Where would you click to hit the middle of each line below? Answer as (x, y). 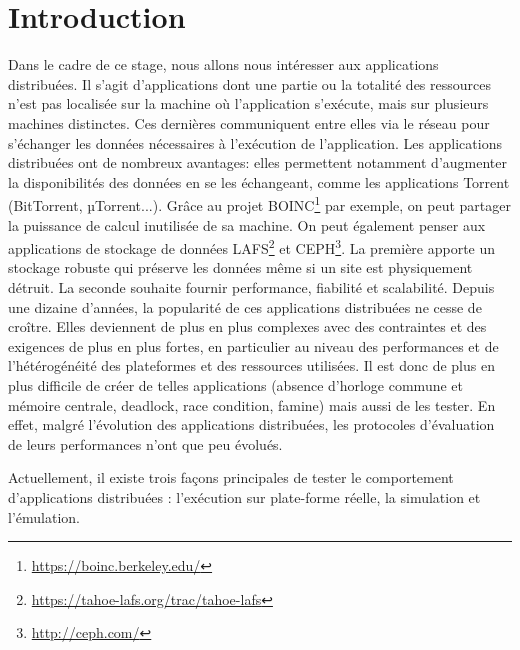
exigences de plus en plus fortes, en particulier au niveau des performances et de (253, 345)
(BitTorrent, (45, 204)
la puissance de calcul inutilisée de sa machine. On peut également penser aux (247, 224)
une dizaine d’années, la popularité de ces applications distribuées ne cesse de (245, 306)
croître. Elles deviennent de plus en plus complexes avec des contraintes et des (247, 326)
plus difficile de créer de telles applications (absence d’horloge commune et (235, 384)
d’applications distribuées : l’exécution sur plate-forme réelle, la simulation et (244, 496)
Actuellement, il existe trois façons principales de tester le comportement (231, 477)
